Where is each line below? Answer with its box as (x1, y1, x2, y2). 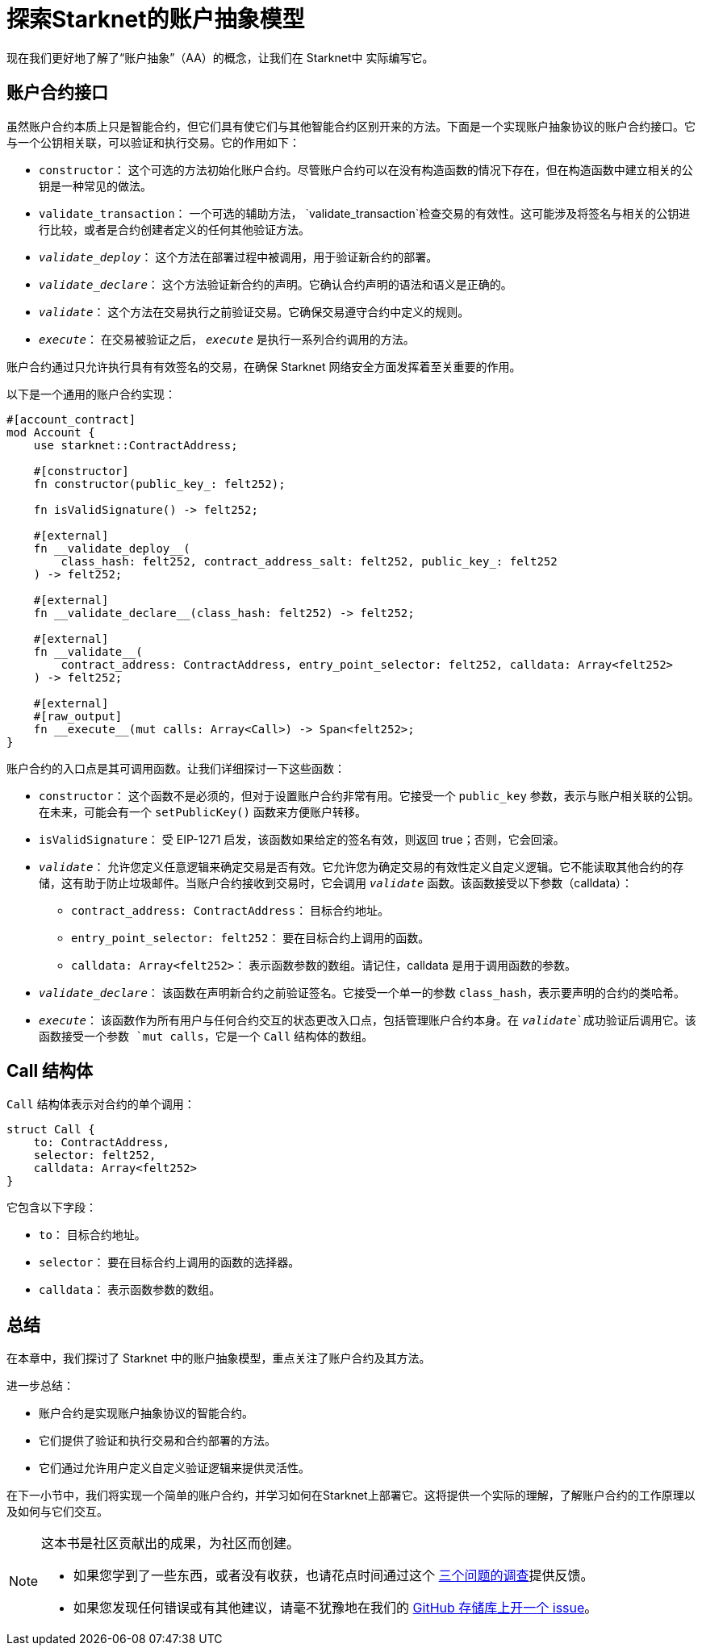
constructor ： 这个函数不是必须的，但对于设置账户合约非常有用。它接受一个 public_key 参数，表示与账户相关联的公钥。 (39, 788, 700, 803)
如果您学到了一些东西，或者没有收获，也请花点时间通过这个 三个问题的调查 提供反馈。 (73, 1567, 594, 1584)
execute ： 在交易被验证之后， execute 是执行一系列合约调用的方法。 (39, 332, 415, 346)
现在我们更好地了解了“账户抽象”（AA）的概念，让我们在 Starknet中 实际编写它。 (6, 50, 434, 65)
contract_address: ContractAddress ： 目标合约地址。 (71, 903, 390, 917)
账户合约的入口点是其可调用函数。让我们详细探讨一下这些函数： (6, 761, 345, 775)
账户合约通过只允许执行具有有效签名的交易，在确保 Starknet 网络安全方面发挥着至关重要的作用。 (6, 359, 521, 373)
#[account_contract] (6, 412, 136, 426)
